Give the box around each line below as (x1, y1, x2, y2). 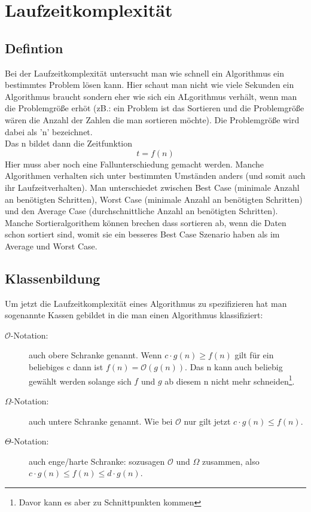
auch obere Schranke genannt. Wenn (29, 349, 162, 361)
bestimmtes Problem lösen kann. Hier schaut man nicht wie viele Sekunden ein (5, 78, 294, 91)
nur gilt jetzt (184, 415, 231, 427)
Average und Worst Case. (5, 239, 97, 252)
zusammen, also (202, 455, 260, 467)
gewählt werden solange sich (29, 374, 132, 387)
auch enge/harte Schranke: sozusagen (29, 455, 165, 467)
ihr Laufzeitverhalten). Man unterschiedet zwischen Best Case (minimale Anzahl (5, 181, 300, 193)
